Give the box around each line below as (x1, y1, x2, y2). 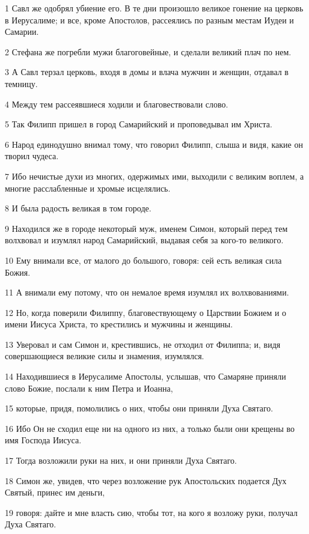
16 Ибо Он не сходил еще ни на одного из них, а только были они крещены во (5, 422, 295, 434)
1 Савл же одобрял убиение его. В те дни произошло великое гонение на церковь (5, 2, 304, 14)
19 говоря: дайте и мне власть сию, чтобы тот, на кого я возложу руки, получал (5, 506, 298, 518)
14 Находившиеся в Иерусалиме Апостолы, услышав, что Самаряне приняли (5, 370, 286, 383)
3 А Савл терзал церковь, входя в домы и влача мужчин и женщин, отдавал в (5, 65, 289, 78)
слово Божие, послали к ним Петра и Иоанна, (5, 381, 173, 394)
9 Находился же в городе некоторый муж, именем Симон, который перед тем (5, 222, 288, 234)
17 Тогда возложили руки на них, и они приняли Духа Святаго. (5, 454, 237, 467)
